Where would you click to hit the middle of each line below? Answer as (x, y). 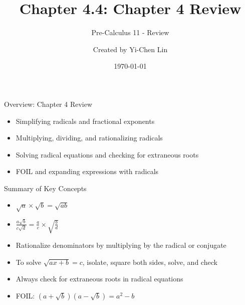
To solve (29, 262)
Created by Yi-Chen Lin (130, 49)
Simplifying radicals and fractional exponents (85, 121)
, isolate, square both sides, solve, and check (150, 262)
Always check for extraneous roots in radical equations (99, 279)
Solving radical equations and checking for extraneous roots (107, 154)
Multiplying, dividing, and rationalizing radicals (89, 138)
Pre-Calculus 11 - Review (130, 32)
